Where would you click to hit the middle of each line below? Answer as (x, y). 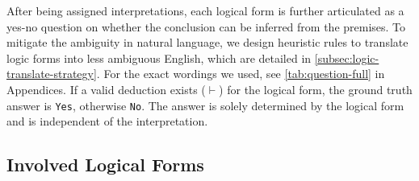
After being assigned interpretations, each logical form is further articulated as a (205, 10)
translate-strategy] (52, 74)
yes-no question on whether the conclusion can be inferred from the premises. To (206, 26)
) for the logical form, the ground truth (316, 89)
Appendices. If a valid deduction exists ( (106, 89)
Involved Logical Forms (105, 165)
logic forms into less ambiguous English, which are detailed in (159, 58)
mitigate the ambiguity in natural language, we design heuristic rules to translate (207, 42)
